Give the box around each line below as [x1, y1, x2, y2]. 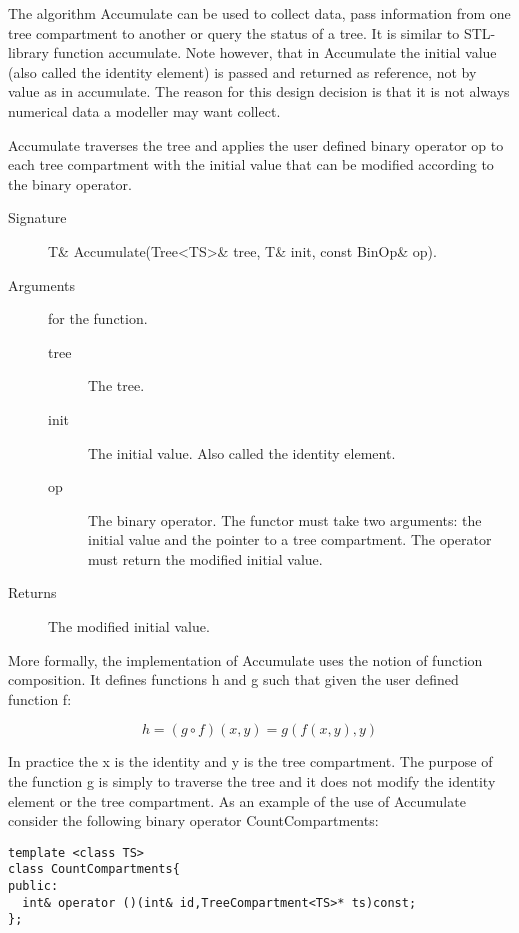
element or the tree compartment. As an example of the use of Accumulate [8, 790, 466, 811]
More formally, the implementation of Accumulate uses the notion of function [8, 649, 483, 670]
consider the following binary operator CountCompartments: [8, 810, 379, 831]
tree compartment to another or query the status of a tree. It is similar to [8, 22, 460, 43]
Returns [8, 582, 57, 603]
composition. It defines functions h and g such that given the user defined [8, 669, 459, 690]
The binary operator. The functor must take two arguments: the [88, 509, 482, 530]
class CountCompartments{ [8, 862, 180, 877]
